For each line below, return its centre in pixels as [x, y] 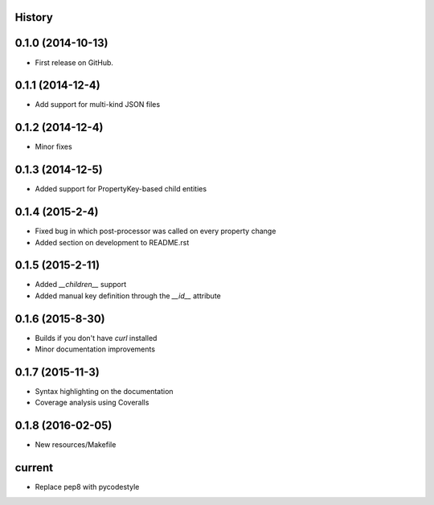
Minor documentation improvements [95, 349]
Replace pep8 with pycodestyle [87, 487]
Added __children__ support [81, 285]
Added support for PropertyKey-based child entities [121, 189]
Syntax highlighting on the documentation [104, 392]
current [34, 468]
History [34, 17]
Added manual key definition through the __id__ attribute [128, 296]
